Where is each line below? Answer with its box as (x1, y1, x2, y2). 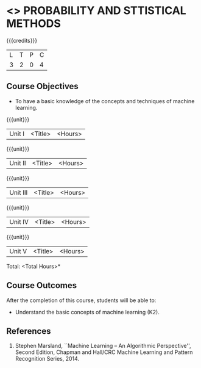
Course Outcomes (6, 280, 77, 290)
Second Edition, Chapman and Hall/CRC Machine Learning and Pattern (15, 348, 193, 356)
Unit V (9, 247, 27, 255)
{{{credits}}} (6, 37, 38, 44)
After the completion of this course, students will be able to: (6, 297, 157, 304)
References (6, 326, 51, 336)
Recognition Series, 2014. (15, 355, 80, 363)
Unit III (9, 188, 28, 197)
